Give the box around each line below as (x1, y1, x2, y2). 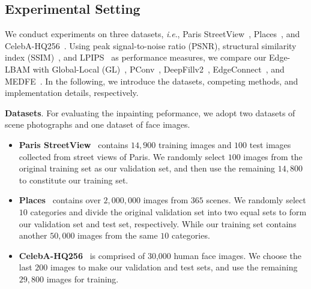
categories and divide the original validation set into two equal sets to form (30, 205, 307, 218)
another (19, 229, 47, 242)
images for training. (46, 272, 119, 285)
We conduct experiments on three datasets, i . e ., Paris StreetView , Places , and (5, 28, 300, 40)
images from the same (77, 229, 158, 242)
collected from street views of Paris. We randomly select (19, 150, 226, 162)
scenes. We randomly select (206, 194, 306, 206)
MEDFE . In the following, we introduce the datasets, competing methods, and (5, 74, 298, 87)
